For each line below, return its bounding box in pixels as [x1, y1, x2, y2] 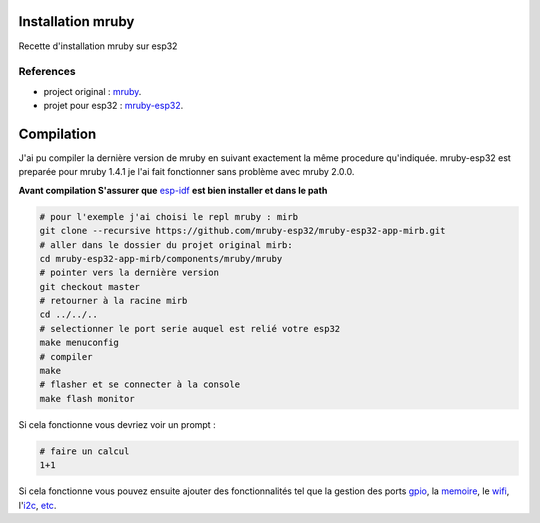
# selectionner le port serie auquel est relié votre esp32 [39, 323, 341, 334]
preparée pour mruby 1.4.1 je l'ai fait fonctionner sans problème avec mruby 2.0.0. [18, 166, 355, 178]
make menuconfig [39, 337, 120, 349]
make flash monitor [39, 393, 135, 404]
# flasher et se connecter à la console [39, 379, 240, 390]
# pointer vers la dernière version [39, 267, 220, 279]
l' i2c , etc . [18, 499, 57, 511]
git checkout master [39, 281, 140, 292]
